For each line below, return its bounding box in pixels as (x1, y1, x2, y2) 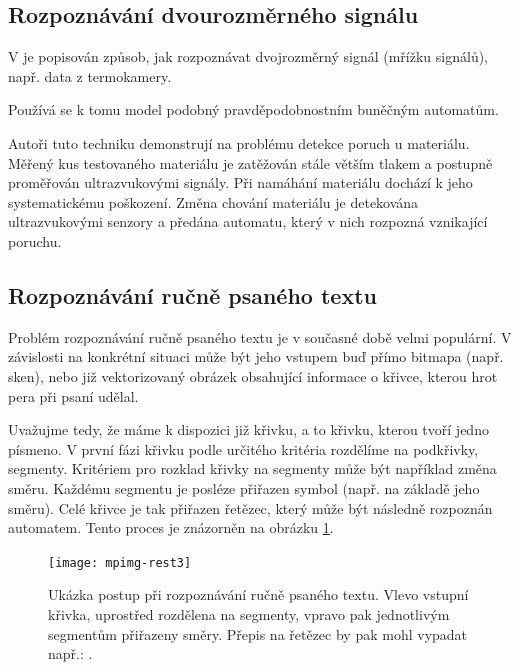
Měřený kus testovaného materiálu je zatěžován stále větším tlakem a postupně (8, 152, 493, 173)
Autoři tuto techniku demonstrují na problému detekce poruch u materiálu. (8, 132, 470, 153)
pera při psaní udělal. (8, 385, 139, 406)
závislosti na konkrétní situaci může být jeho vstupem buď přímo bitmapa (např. (8, 346, 504, 367)
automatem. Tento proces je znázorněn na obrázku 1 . (8, 517, 334, 538)
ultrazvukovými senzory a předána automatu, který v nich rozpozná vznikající (8, 211, 488, 232)
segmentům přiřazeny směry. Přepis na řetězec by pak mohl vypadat (48, 623, 468, 644)
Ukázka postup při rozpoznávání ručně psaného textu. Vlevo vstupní (48, 584, 469, 605)
